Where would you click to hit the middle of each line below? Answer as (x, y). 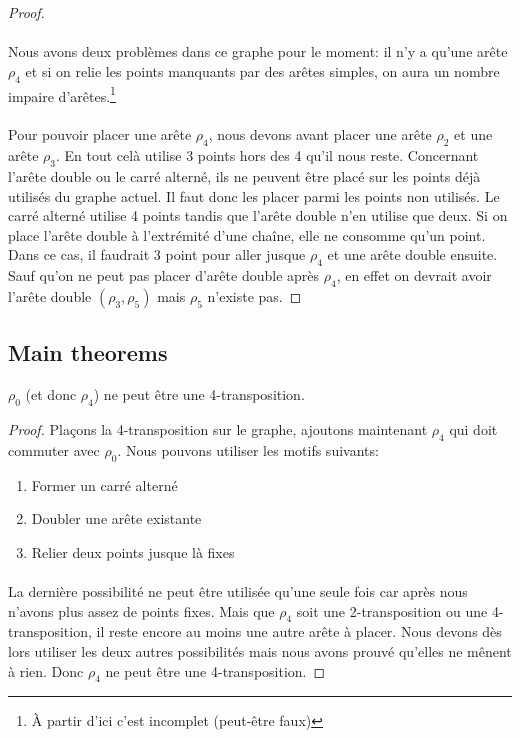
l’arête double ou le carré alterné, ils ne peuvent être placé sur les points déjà (244, 176)
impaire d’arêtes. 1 (62, 94)
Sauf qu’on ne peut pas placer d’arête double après (164, 275)
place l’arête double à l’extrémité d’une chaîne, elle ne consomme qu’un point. (247, 234)
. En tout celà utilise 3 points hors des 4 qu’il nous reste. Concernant (267, 155)
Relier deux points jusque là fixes (133, 551)
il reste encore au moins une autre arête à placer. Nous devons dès (299, 631)
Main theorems (88, 352)
